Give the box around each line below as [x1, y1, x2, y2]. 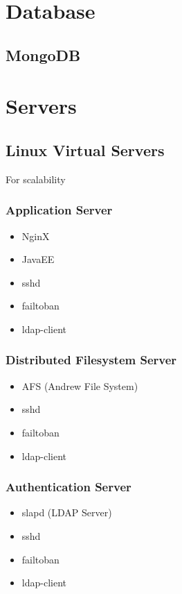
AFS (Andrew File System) [21, 378, 138, 393]
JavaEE [21, 252, 55, 266]
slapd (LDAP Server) [21, 505, 112, 520]
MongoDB [6, 44, 81, 65]
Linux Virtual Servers [6, 139, 165, 160]
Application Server [6, 201, 113, 219]
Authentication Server [6, 478, 131, 495]
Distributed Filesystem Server [6, 351, 177, 368]
